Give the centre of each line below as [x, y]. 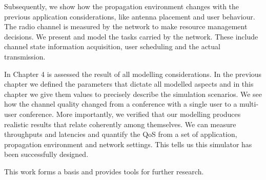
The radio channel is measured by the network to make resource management [126, 26]
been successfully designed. [46, 154]
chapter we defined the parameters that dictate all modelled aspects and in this [129, 84]
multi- [249, 104]
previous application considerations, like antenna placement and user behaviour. [130, 16]
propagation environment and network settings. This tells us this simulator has [128, 144]
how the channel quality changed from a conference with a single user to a [121, 104]
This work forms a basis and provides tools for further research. [104, 171]
